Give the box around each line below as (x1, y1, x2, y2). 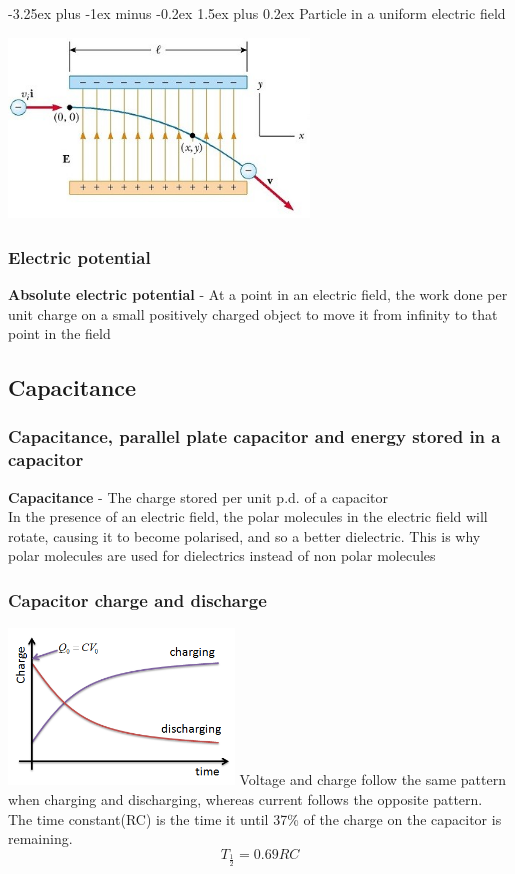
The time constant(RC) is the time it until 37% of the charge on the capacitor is (8, 808, 502, 829)
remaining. (8, 828, 73, 849)
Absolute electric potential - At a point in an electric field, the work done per (8, 283, 508, 304)
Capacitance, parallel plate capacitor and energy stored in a (8, 424, 501, 449)
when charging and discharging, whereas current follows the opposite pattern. (8, 789, 483, 810)
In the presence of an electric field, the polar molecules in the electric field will (8, 506, 488, 527)
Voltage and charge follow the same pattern (239, 769, 506, 790)
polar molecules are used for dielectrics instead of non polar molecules (8, 545, 436, 566)
